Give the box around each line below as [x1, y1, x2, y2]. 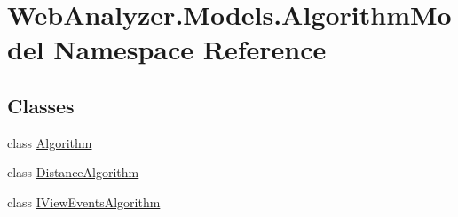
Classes [7, 91, 75, 119]
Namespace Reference [53, 31, 327, 67]
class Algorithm [7, 133, 92, 151]
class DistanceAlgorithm [7, 163, 139, 182]
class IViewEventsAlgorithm [7, 192, 161, 211]
